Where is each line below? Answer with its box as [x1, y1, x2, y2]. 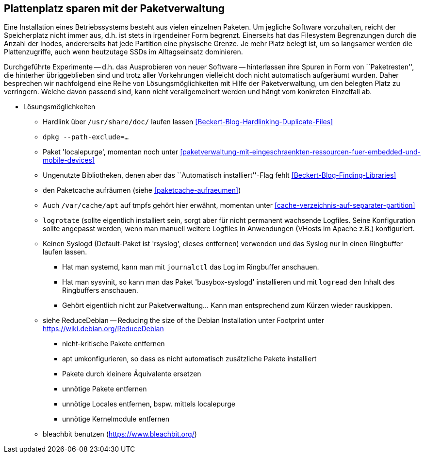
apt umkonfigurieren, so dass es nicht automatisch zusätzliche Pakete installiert [62, 355, 317, 363]
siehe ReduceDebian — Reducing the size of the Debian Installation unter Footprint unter [43, 316, 325, 325]
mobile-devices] [43, 156, 95, 165]
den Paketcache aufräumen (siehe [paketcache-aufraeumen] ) [43, 186, 241, 195]
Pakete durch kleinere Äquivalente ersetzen [62, 370, 201, 378]
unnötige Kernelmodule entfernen [62, 415, 169, 423]
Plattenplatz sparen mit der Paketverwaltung [4, 2, 225, 15]
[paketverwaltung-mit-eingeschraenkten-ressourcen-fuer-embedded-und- [180, 148, 421, 156]
